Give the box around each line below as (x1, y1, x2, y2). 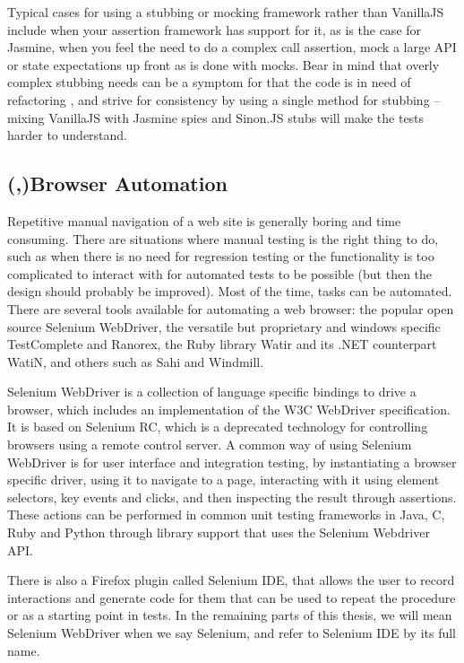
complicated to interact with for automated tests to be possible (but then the (7, 264, 433, 283)
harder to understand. (7, 126, 128, 144)
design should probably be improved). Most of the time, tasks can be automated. (7, 282, 452, 301)
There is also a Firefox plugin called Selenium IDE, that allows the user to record (7, 571, 455, 589)
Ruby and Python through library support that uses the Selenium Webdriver (7, 523, 430, 542)
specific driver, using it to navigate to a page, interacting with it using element (7, 470, 440, 489)
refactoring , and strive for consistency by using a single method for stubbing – (7, 90, 441, 109)
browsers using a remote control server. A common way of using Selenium (7, 435, 412, 454)
